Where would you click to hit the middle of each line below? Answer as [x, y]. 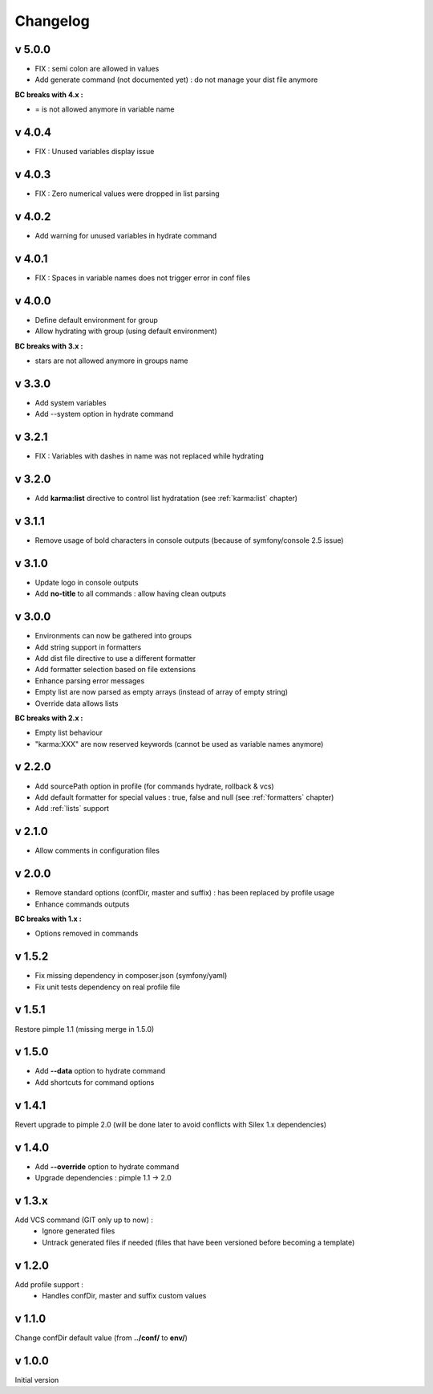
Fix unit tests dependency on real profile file [107, 987]
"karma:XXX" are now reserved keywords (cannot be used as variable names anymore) [179, 744]
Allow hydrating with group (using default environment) [126, 331]
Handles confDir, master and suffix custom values [124, 1296]
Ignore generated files [79, 1231]
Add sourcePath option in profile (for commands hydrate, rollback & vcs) [154, 786]
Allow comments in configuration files [97, 850]
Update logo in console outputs [87, 582]
